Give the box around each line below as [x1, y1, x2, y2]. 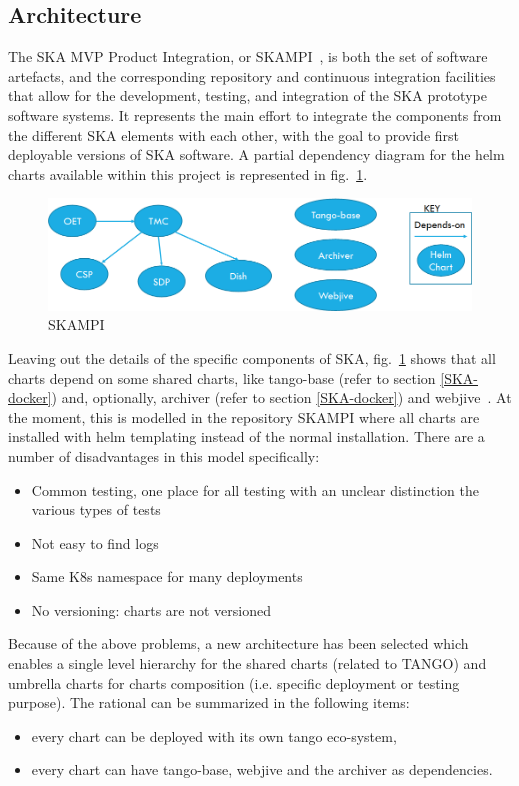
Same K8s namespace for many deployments [31, 566, 303, 587]
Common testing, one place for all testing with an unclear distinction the [31, 479, 479, 500]
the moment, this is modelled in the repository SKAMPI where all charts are [8, 406, 480, 427]
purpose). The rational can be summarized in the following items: [8, 692, 410, 713]
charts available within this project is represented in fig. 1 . [8, 163, 368, 184]
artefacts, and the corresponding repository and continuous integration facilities [8, 65, 496, 86]
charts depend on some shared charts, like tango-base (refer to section [8, 367, 436, 388]
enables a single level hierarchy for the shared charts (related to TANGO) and [8, 653, 487, 674]
